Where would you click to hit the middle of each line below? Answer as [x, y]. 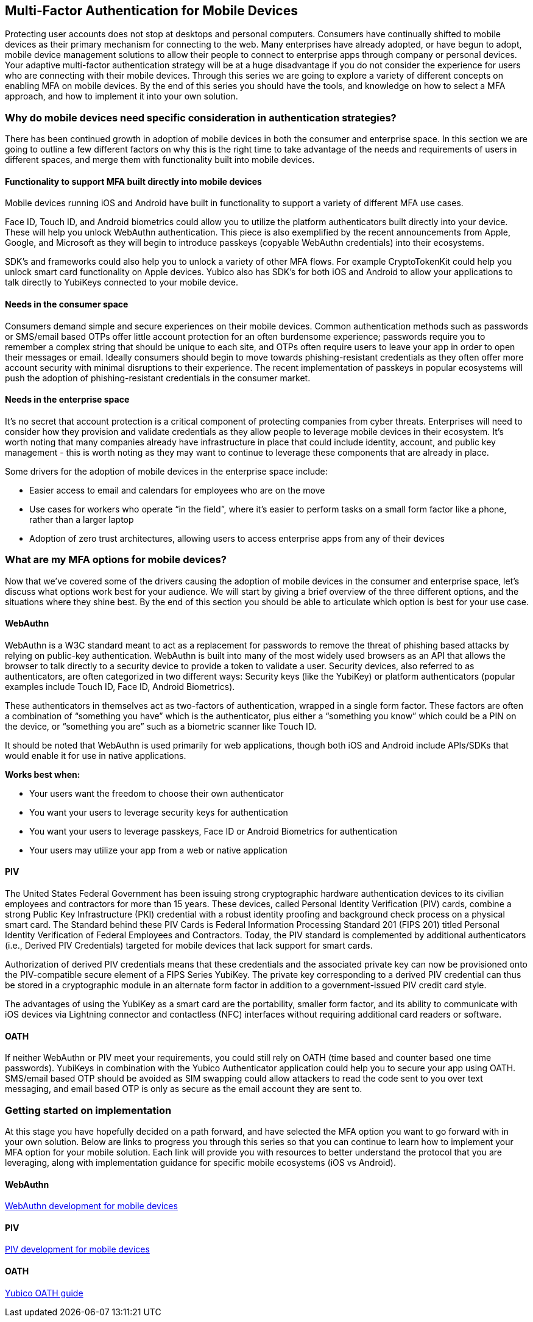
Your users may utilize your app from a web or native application [158, 850]
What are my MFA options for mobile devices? [116, 560]
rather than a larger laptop [82, 519]
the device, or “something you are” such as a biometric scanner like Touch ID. [161, 726]
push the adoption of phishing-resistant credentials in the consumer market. [158, 378]
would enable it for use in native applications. [96, 755]
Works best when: [43, 774]
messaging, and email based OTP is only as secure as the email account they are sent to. [184, 1089]
